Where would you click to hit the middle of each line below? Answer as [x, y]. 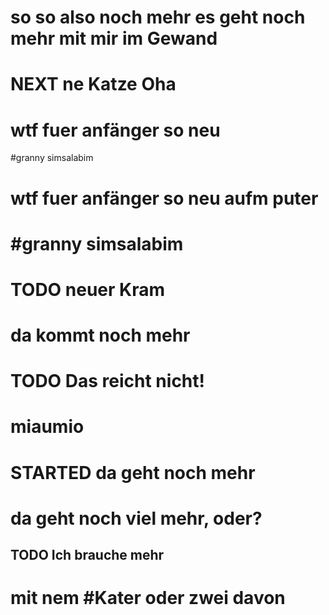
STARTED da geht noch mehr [133, 472]
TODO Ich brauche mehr [87, 555]
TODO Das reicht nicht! [108, 381]
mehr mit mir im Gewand [114, 38]
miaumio [47, 427]
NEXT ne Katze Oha [93, 84]
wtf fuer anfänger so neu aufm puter [164, 198]
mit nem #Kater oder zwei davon [148, 598]
